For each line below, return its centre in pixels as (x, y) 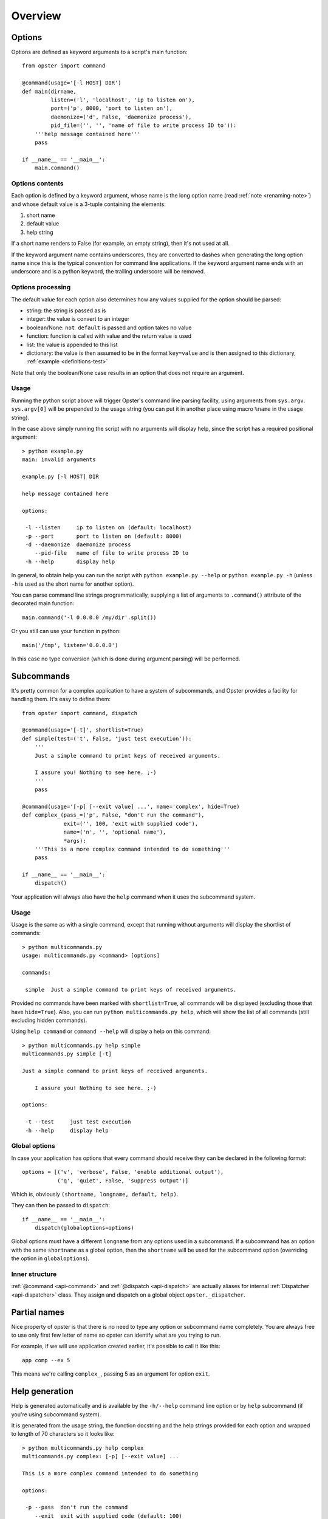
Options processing (41, 287)
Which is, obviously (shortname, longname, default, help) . (95, 1194)
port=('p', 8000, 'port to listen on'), (112, 108)
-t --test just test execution (78, 1122)
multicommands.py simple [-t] (67, 1054)
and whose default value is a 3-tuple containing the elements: (89, 204)
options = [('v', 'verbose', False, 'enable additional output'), (123, 1172)
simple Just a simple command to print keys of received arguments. (131, 989)
